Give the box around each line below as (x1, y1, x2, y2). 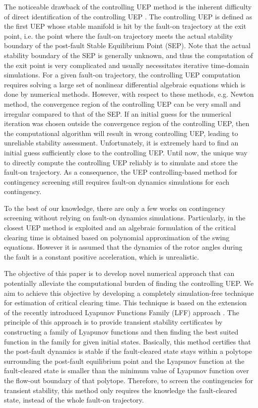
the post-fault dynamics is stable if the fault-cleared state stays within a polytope (4, 346, 252, 356)
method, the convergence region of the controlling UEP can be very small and (4, 98, 241, 109)
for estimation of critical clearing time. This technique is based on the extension (4, 297, 247, 308)
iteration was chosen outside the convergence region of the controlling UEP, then (4, 118, 250, 129)
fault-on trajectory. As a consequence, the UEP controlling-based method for (4, 167, 238, 177)
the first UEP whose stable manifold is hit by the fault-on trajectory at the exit (4, 21, 247, 31)
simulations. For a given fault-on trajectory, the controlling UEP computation (4, 69, 241, 80)
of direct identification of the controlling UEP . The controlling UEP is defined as (4, 11, 253, 21)
